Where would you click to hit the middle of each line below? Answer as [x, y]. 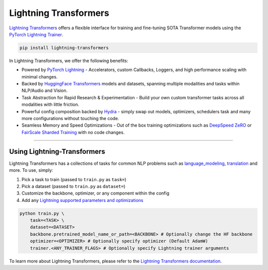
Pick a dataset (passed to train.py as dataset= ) [73, 186]
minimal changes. [40, 76]
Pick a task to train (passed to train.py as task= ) [74, 179]
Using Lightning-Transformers [57, 151]
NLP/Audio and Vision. [45, 91]
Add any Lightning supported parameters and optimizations [82, 200]
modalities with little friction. [50, 105]
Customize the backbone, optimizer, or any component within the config [96, 193]
